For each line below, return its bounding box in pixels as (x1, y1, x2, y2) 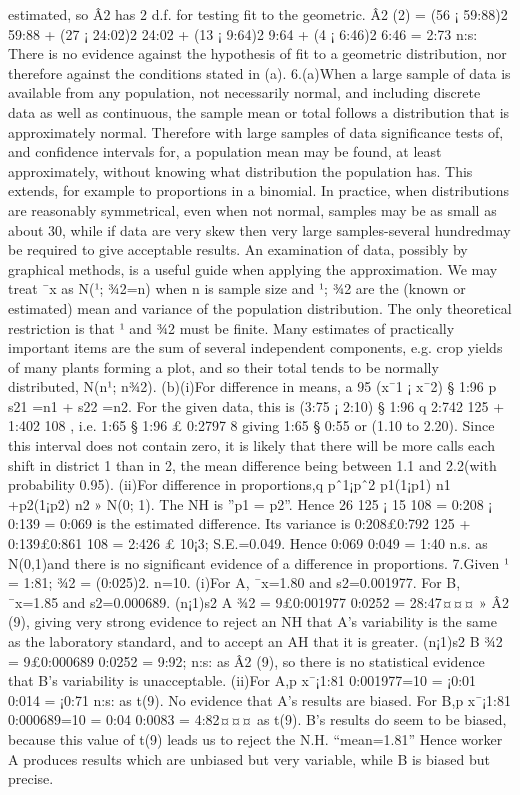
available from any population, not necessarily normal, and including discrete (8, 82, 481, 103)
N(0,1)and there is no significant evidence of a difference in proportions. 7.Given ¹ (8, 552, 510, 573)
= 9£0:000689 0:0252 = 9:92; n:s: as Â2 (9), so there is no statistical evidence (8, 650, 485, 671)
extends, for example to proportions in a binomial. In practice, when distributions (8, 180, 510, 201)
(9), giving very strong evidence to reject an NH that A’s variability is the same (8, 611, 497, 632)
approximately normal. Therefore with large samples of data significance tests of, (8, 121, 504, 142)
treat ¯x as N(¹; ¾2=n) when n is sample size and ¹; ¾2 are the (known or (8, 278, 466, 299)
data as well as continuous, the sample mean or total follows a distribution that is (8, 101, 510, 122)
